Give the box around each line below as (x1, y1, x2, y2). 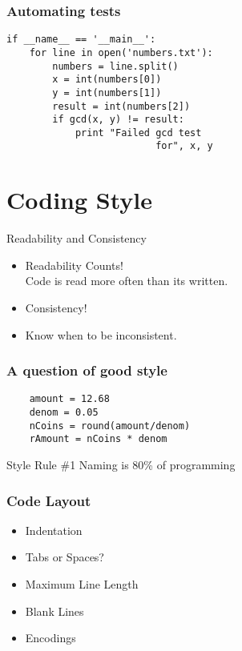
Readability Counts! (25, 256, 123, 273)
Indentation (25, 521, 83, 538)
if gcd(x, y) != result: (52, 114, 184, 126)
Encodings (25, 629, 76, 646)
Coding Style (6, 183, 153, 216)
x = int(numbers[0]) (52, 74, 162, 86)
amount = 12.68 (29, 393, 110, 405)
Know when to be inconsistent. (25, 326, 177, 343)
